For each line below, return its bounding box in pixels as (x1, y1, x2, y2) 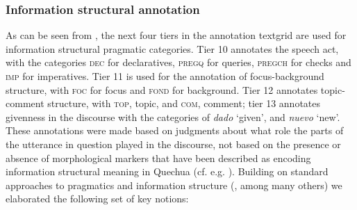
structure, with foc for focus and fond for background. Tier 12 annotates (6, 82, 318, 97)
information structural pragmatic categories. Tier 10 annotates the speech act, (6, 41, 339, 56)
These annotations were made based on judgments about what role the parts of (6, 123, 344, 138)
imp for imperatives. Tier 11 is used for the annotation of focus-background (6, 69, 324, 83)
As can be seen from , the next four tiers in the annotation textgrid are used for (6, 28, 347, 42)
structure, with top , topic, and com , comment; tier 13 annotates (47, 96, 321, 111)
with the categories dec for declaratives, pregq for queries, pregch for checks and (6, 55, 351, 70)
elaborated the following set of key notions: (6, 191, 189, 206)
